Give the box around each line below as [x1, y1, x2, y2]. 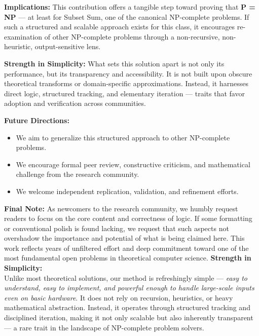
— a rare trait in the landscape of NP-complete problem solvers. [4, 322, 204, 332]
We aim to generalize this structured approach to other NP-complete [16, 132, 230, 142]
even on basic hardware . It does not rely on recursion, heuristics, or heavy [4, 292, 233, 303]
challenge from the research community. [16, 169, 139, 179]
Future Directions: [4, 115, 69, 125]
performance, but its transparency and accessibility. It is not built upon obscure [4, 68, 252, 79]
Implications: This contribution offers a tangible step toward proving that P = [4, 2, 255, 12]
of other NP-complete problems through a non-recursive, [44, 31, 220, 42]
